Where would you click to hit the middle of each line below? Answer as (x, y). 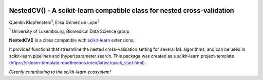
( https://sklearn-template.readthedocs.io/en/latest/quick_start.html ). (77, 63)
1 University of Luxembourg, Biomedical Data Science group (69, 31)
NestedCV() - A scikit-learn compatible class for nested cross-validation (122, 10)
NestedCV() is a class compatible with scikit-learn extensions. (72, 40)
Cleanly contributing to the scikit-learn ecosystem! (60, 72)
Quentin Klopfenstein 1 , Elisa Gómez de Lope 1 (54, 22)
